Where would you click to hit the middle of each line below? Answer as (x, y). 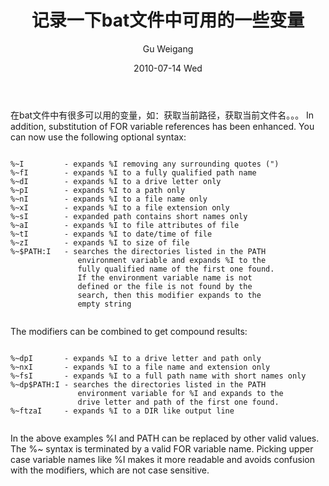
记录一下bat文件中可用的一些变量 (168, 20)
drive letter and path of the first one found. (178, 402)
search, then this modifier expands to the (169, 295)
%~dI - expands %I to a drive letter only (116, 181)
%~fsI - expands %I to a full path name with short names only (158, 376)
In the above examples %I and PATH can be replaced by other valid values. (165, 438)
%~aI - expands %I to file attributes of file (125, 225)
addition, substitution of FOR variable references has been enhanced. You (162, 126)
